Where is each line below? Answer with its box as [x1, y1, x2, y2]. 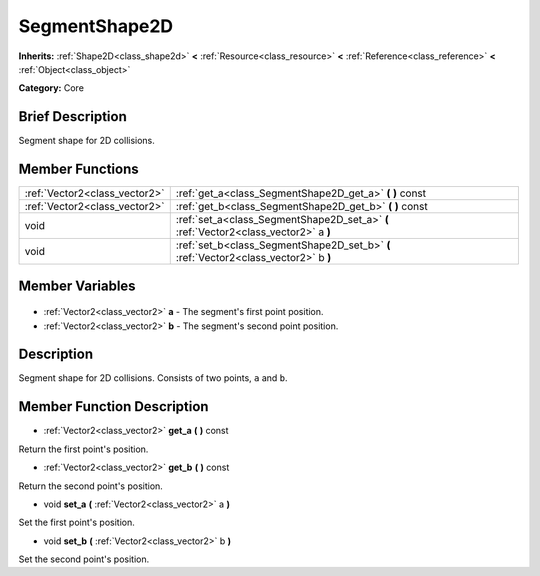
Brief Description [18, 108, 127, 125]
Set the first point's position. [18, 516, 135, 529]
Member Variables [18, 277, 136, 294]
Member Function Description [18, 398, 209, 415]
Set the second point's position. [18, 553, 150, 565]
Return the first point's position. [18, 443, 149, 455]
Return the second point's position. [18, 480, 164, 492]
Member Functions [18, 161, 139, 178]
